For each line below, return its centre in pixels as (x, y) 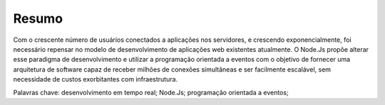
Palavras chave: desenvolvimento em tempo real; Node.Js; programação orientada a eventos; (151, 92)
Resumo (38, 18)
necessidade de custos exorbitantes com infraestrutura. (96, 79)
